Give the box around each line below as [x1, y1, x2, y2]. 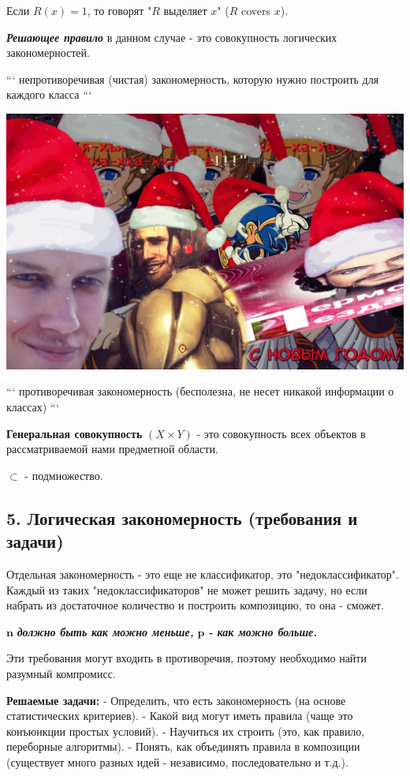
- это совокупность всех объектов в [196, 425, 366, 441]
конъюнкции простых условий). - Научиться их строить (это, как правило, [6, 722, 365, 739]
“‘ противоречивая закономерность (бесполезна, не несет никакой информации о [6, 383, 394, 399]
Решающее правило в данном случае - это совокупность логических [6, 28, 337, 45]
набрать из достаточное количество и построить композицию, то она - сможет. [6, 597, 385, 613]
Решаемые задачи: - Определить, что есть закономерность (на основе [6, 692, 346, 708]
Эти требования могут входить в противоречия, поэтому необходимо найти [6, 650, 367, 666]
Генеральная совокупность [6, 425, 143, 441]
